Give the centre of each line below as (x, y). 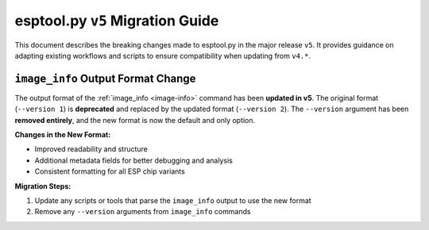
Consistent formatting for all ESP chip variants (110, 171)
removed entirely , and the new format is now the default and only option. (135, 120)
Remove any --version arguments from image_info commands (143, 212)
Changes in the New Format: (63, 135)
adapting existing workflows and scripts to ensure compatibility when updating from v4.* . (163, 56)
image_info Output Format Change (105, 78)
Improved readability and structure (91, 149)
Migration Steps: (43, 186)
